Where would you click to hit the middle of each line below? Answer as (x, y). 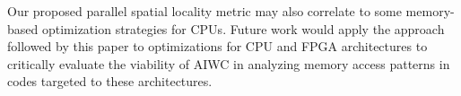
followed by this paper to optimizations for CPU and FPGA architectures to (217, 46)
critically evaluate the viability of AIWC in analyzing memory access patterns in (229, 63)
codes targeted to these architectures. (110, 81)
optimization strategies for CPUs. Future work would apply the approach (243, 28)
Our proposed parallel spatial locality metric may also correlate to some (204, 11)
